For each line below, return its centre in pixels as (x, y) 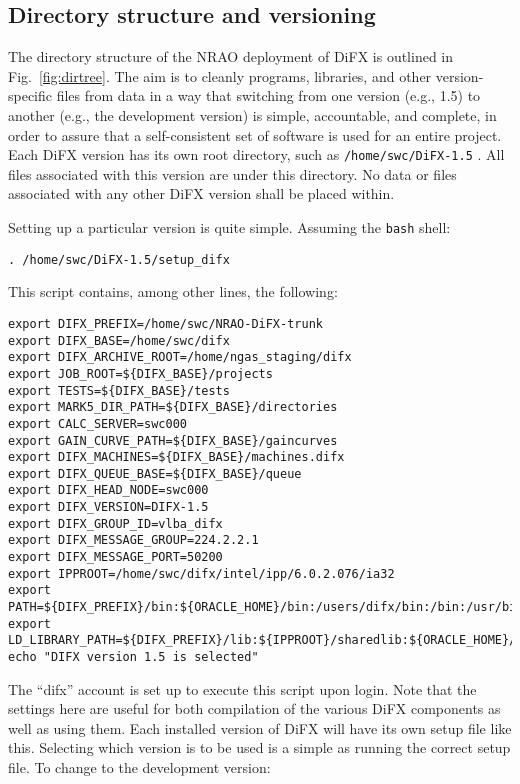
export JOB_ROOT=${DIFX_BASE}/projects (140, 373)
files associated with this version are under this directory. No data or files (232, 173)
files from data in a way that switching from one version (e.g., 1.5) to (268, 95)
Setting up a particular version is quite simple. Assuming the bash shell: (229, 227)
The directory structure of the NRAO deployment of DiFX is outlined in (231, 56)
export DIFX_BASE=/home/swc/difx (119, 340)
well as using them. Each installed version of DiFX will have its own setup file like (260, 727)
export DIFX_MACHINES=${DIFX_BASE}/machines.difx (176, 457)
